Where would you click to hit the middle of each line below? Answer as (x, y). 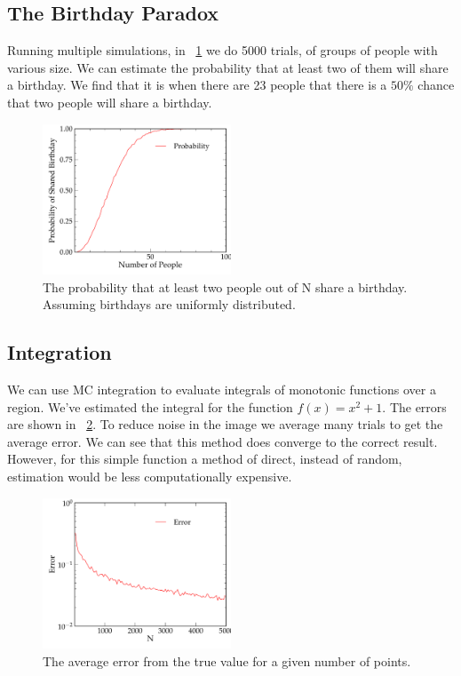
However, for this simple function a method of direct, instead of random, (205, 459)
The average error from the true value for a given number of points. (227, 660)
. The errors (414, 406)
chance (436, 85)
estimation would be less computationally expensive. (150, 477)
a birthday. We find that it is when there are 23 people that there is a (197, 85)
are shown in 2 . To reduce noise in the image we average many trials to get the (225, 424)
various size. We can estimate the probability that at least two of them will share (228, 67)
